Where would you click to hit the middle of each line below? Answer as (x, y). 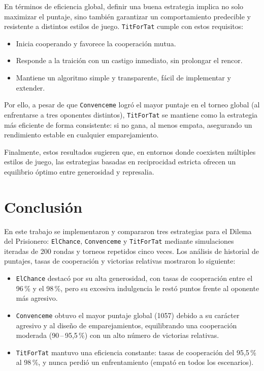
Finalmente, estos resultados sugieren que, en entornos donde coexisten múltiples (130, 151)
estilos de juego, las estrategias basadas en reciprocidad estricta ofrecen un (120, 162)
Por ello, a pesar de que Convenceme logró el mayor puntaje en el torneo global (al (132, 105)
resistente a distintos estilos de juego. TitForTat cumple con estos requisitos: (124, 26)
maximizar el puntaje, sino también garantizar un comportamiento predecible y (128, 16)
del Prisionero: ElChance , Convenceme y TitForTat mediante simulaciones (119, 241)
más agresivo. (37, 298)
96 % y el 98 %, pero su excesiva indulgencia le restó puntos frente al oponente (138, 288)
